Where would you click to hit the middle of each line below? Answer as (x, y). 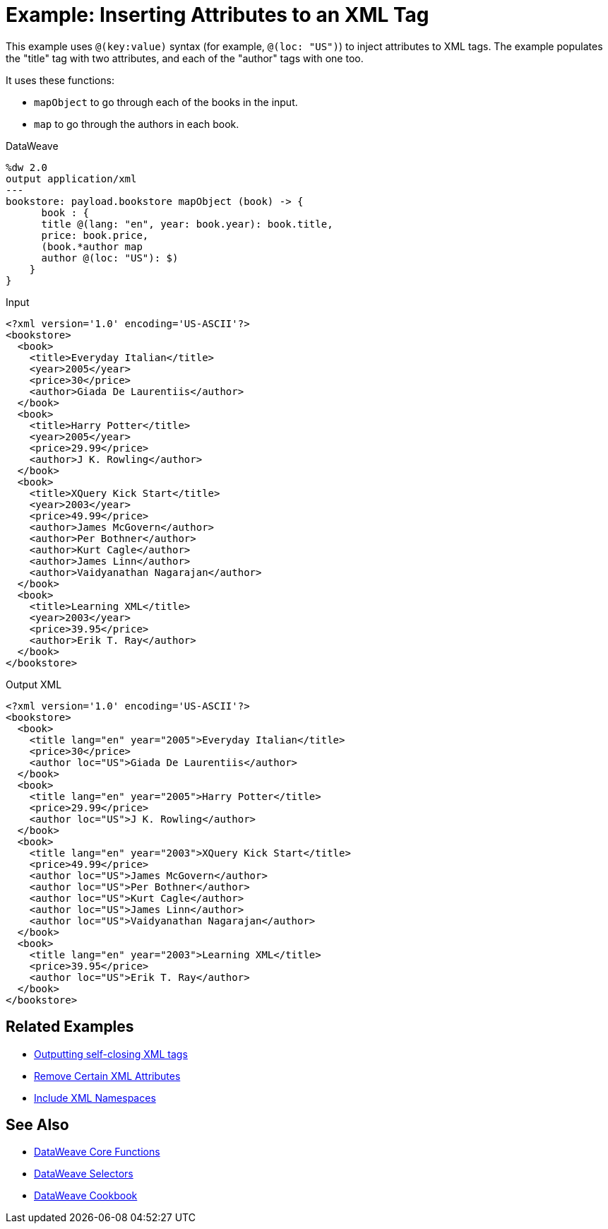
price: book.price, (95, 235)
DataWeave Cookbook (86, 1196)
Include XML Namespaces (95, 1098)
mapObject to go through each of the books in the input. (166, 102)
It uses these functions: (60, 80)
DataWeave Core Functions (97, 1152)
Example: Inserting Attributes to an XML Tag (217, 15)
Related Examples (70, 1027)
